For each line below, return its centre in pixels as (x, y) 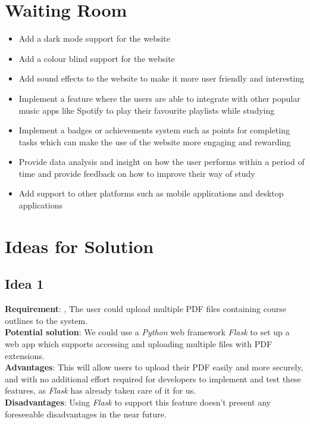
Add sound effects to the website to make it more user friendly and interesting (162, 78)
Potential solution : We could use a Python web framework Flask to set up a (147, 332)
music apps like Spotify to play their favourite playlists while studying (147, 110)
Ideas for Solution (79, 246)
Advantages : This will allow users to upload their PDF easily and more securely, (154, 367)
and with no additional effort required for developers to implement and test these (153, 378)
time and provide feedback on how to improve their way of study (137, 173)
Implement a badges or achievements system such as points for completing (154, 130)
